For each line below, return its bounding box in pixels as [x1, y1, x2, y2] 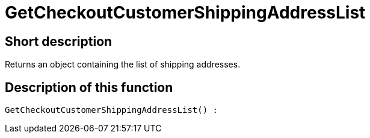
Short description [5, 33, 113, 49]
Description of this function [5, 79, 173, 95]
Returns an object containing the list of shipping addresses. [5, 59, 241, 70]
